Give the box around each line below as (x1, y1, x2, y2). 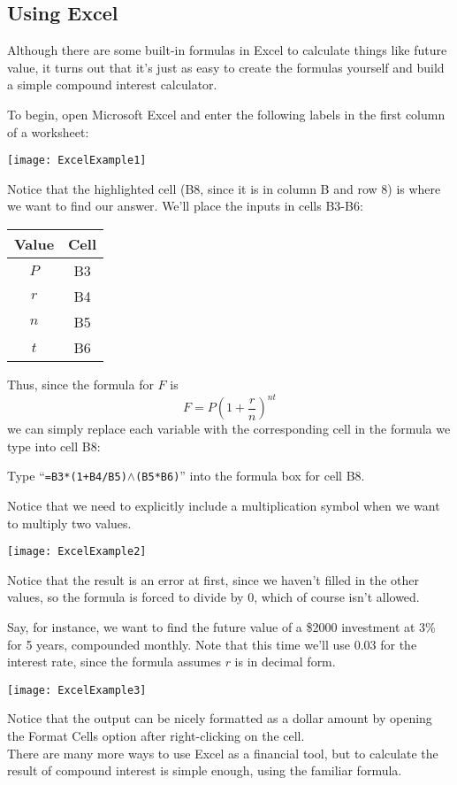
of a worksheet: (7, 122, 89, 141)
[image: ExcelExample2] (7, 545, 147, 558)
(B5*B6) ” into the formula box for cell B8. (135, 466, 365, 485)
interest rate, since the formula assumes (7, 652, 221, 671)
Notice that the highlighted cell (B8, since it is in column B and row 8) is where (7, 179, 441, 197)
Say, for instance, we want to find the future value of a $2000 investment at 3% (7, 617, 436, 635)
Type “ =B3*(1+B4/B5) (7, 466, 127, 485)
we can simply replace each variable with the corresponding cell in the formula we (7, 419, 451, 438)
